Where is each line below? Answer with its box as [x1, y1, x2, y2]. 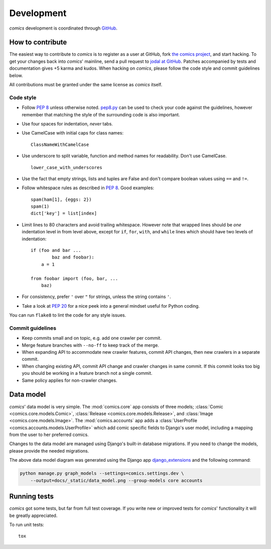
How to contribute [9, 38, 67, 47]
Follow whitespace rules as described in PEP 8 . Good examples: [22, 185, 155, 191]
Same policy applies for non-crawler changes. [22, 377, 117, 383]
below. [9, 72, 23, 78]
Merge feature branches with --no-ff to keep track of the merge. [22, 342, 159, 348]
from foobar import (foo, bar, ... [31, 276, 118, 281]
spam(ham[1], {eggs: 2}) [31, 196, 92, 202]
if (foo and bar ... [31, 247, 81, 253]
